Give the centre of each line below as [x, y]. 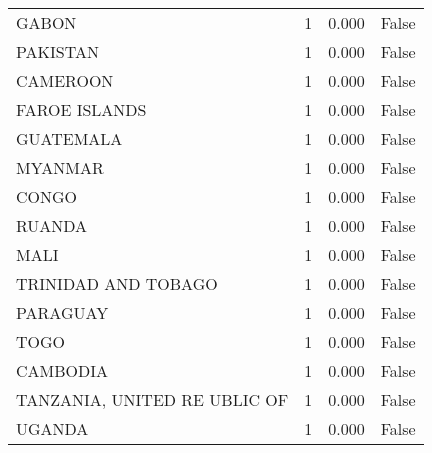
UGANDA [52, 428]
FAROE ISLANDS [81, 109]
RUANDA [52, 225]
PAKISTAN [57, 51]
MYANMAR [60, 167]
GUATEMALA [69, 138]
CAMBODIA [62, 370]
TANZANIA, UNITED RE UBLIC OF [152, 399]
